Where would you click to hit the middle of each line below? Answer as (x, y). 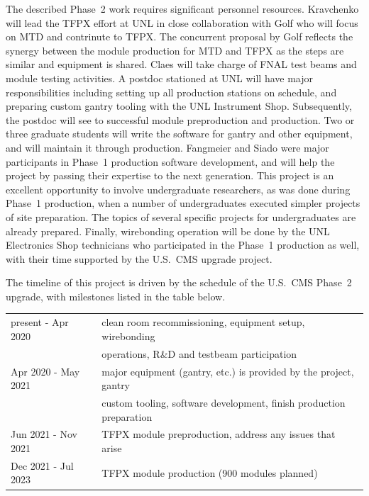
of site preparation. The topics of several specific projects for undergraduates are (181, 216)
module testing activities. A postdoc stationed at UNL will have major (159, 78)
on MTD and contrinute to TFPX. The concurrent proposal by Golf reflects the (180, 36)
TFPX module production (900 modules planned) (210, 472)
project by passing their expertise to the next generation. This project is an (170, 175)
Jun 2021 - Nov (44, 434)
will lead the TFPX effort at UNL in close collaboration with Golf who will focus (182, 22)
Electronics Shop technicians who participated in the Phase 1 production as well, (183, 245)
